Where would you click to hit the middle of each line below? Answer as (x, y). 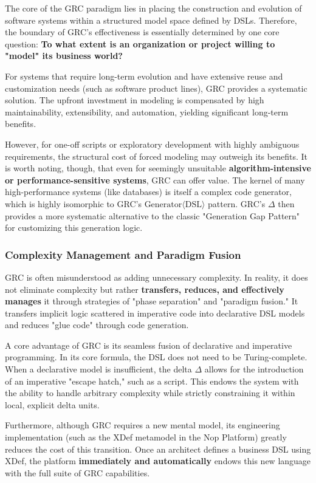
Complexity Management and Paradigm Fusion (123, 254)
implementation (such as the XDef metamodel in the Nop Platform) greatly (146, 437)
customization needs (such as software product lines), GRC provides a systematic (156, 88)
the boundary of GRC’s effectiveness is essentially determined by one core (142, 32)
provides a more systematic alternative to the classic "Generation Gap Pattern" (153, 215)
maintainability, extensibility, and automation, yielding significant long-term (147, 111)
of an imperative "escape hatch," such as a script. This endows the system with (152, 381)
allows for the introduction (254, 369)
